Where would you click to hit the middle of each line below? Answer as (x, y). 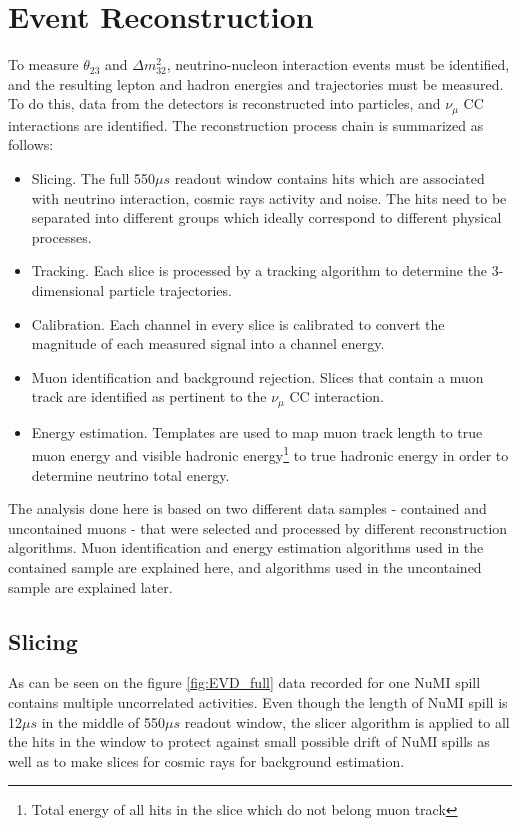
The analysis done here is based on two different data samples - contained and (247, 508)
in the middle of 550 (103, 721)
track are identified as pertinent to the (149, 396)
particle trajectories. (170, 289)
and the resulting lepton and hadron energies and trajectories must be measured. (256, 83)
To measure (43, 64)
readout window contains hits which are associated (329, 177)
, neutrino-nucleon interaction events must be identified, (338, 64)
